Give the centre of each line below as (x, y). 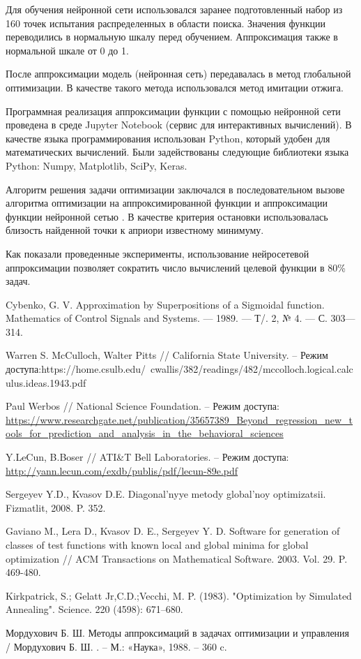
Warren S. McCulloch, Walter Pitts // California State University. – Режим (167, 355)
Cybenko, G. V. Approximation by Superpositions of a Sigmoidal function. (165, 304)
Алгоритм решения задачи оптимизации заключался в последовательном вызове (175, 189)
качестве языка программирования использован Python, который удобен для (168, 138)
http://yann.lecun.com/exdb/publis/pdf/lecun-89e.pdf (122, 470)
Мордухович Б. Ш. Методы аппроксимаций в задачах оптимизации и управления (178, 632)
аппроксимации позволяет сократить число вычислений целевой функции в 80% (176, 267)
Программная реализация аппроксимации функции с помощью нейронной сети (173, 111)
